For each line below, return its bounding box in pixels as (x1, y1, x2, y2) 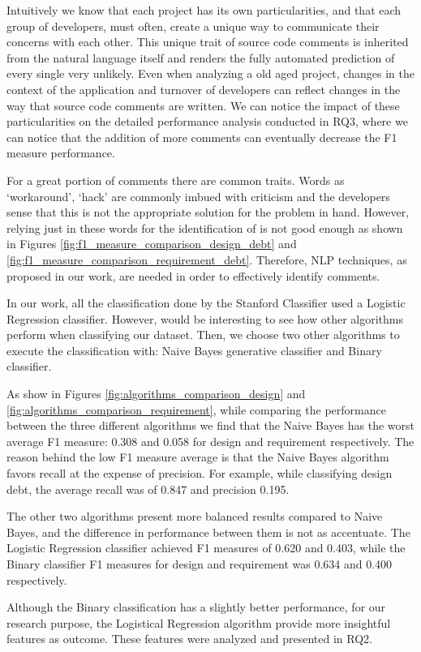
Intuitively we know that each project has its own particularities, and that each (6, 2, 402, 18)
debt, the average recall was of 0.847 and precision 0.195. (6, 480, 290, 497)
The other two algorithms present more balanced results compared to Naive (6, 508, 383, 525)
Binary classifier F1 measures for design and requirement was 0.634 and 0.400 (6, 555, 393, 572)
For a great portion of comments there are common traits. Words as (6, 171, 345, 188)
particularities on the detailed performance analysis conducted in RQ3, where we (6, 113, 408, 130)
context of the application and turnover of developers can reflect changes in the (6, 80, 401, 97)
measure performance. (6, 144, 115, 161)
